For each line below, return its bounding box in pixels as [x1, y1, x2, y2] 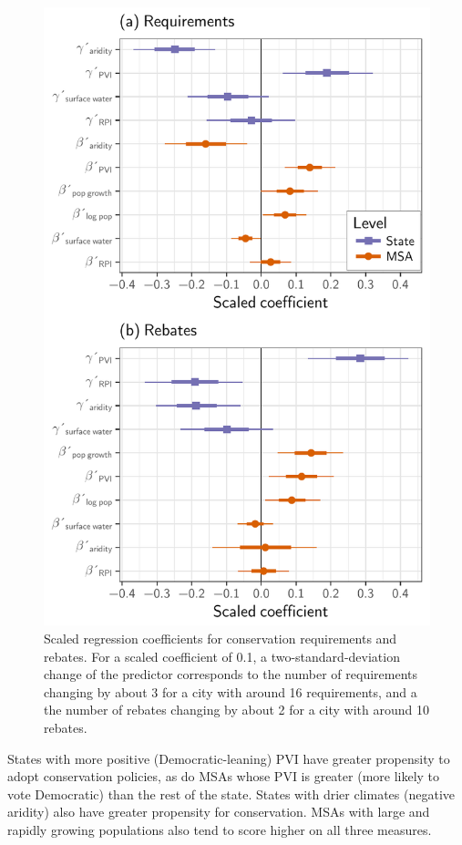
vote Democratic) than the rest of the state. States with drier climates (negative [7, 784, 455, 803]
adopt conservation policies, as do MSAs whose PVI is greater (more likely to [7, 767, 440, 786]
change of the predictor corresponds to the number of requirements [44, 665, 418, 684]
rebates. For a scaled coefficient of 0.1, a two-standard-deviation [44, 646, 400, 665]
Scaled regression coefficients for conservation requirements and [44, 628, 397, 647]
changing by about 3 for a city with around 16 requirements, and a [44, 682, 417, 701]
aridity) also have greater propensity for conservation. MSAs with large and [7, 802, 430, 821]
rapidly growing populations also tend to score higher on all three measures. [7, 819, 432, 839]
